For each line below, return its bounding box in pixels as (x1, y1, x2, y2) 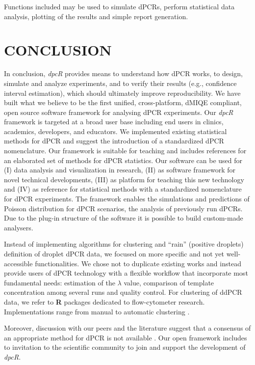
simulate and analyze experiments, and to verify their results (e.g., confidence (4, 78, 237, 88)
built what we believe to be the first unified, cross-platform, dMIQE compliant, (4, 97, 242, 108)
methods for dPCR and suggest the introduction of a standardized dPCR (4, 136, 224, 146)
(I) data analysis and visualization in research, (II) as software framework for (4, 165, 236, 175)
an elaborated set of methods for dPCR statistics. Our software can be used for (4, 155, 243, 165)
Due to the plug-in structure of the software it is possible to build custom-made (4, 213, 243, 223)
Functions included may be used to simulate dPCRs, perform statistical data (4, 1, 235, 11)
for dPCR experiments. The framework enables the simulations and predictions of (4, 194, 250, 204)
